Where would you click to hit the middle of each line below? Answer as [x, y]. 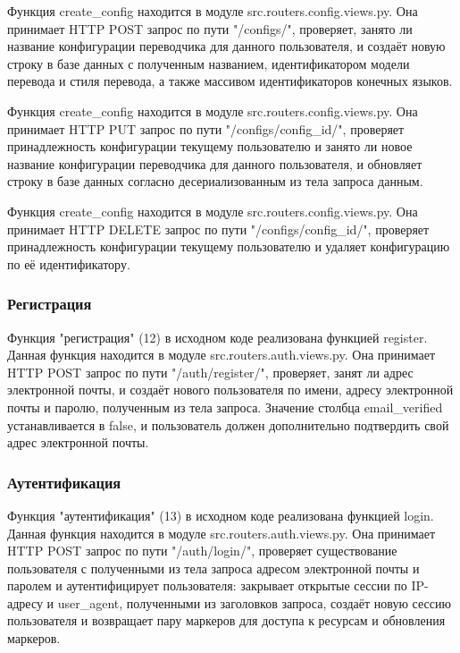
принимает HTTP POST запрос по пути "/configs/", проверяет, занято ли [210, 28]
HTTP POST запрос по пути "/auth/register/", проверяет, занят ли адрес [210, 372]
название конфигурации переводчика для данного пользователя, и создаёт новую [226, 46]
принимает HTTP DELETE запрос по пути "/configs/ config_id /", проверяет [218, 229]
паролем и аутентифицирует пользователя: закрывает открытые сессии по [207, 585]
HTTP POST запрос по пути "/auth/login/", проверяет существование [202, 551]
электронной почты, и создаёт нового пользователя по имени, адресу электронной [230, 390]
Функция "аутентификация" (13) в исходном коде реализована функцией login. [221, 515]
